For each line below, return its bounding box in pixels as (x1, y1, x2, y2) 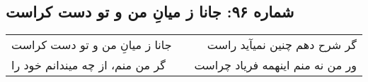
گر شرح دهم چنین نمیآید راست (207, 36, 357, 53)
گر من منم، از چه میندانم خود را (11, 57, 166, 74)
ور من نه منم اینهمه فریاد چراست (194, 57, 357, 74)
